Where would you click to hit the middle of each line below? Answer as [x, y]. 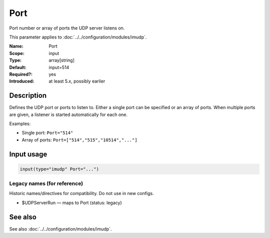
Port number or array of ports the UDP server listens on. [67, 28]
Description [28, 96]
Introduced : [22, 81]
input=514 [59, 67]
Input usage [28, 154]
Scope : [17, 53]
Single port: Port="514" [47, 133]
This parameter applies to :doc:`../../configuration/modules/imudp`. [78, 37]
